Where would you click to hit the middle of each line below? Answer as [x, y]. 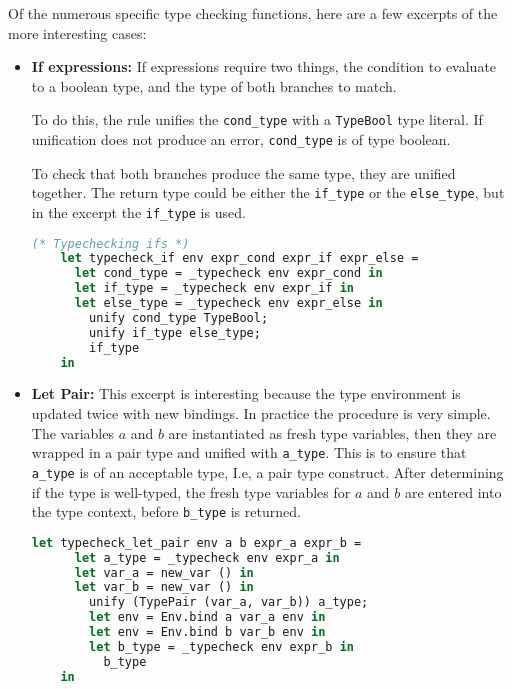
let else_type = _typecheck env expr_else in [228, 303]
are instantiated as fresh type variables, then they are [332, 432]
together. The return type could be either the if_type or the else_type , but [268, 192]
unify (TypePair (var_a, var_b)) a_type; [229, 602]
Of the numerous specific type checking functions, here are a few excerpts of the [253, 13]
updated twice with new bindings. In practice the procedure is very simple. [261, 413]
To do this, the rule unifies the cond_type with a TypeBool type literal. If [257, 119]
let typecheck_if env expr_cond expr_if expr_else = [239, 258]
